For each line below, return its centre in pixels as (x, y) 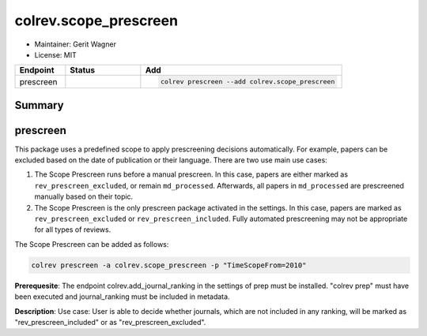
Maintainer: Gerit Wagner (75, 44)
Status (82, 70)
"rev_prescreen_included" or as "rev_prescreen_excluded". (110, 322)
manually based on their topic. (84, 196)
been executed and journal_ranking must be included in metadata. (122, 297)
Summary (39, 105)
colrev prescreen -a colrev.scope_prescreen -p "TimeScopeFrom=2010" (169, 265)
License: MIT (55, 54)
